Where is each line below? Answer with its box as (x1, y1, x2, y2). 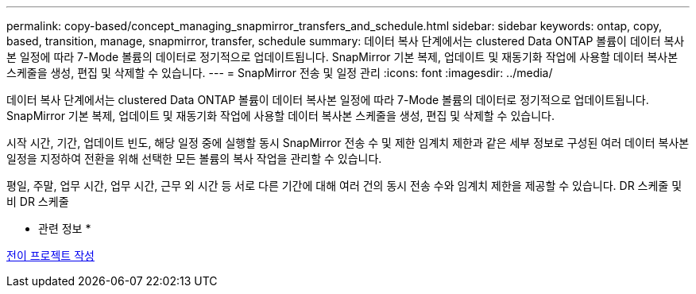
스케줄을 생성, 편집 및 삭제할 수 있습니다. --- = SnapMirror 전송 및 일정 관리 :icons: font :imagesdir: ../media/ (6, 66, 553, 79)
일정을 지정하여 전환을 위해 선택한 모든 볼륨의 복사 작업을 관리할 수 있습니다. (6, 152, 382, 165)
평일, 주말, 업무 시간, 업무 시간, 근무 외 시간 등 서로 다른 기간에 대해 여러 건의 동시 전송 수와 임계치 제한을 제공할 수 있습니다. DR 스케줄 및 (6, 179, 682, 192)
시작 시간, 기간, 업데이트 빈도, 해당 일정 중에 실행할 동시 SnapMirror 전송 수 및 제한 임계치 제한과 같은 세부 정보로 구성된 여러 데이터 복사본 (6, 136, 690, 149)
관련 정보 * (38, 222, 91, 235)
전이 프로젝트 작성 (6, 249, 95, 262)
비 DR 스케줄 (6, 195, 69, 208)
